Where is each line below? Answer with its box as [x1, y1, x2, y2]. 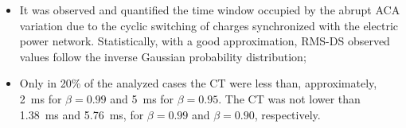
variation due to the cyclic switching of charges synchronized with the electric [19, 17, 398, 33]
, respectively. [254, 106, 321, 122]
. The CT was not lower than [218, 90, 361, 107]
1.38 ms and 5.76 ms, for [19, 106, 144, 122]
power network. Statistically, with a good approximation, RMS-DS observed [19, 33, 390, 49]
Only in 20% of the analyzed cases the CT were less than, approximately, [19, 75, 377, 91]
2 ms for [19, 90, 62, 107]
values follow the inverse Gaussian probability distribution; [19, 48, 306, 64]
